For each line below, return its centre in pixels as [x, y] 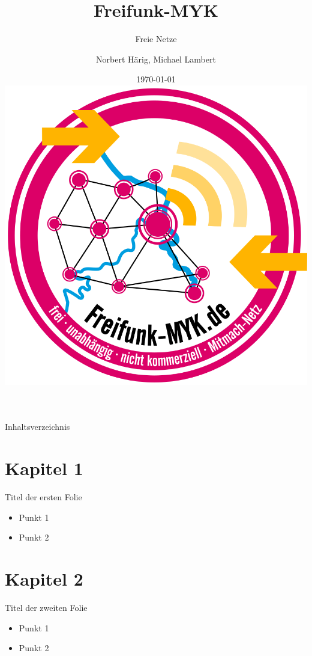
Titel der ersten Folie [43, 497]
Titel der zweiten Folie [46, 608]
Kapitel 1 [44, 468]
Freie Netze [156, 39]
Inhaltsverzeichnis [37, 427]
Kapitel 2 [44, 579]
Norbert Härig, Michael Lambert [156, 59]
